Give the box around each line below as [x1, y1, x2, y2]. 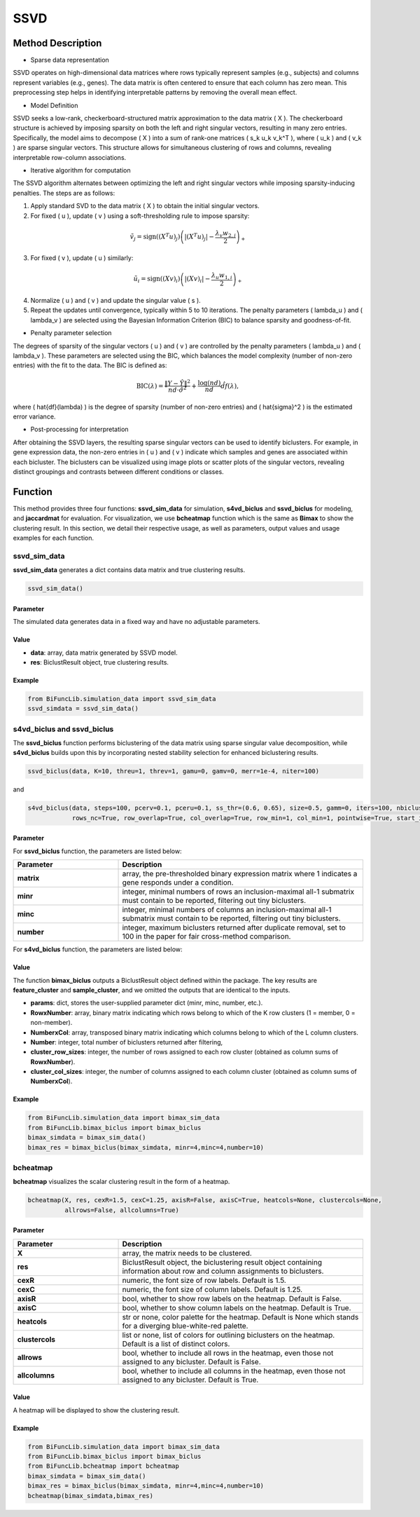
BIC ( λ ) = [136, 382, 164, 390]
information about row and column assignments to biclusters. [122, 1266, 324, 1276]
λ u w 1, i [211, 271, 232, 281]
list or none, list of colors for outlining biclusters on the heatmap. [122, 1330, 335, 1340]
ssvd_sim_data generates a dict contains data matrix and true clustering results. [13, 566, 245, 574]
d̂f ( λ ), [220, 382, 239, 390]
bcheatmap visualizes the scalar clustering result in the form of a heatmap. [13, 1178, 230, 1186]
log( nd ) [197, 379, 221, 387]
